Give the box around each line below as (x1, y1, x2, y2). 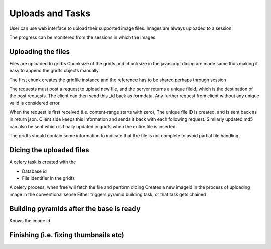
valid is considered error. (9, 100, 61, 106)
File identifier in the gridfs (22, 175, 75, 181)
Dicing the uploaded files (9, 146, 89, 154)
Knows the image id (9, 217, 50, 223)
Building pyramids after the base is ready (9, 204, 141, 213)
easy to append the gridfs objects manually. (9, 68, 100, 74)
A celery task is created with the (9, 159, 76, 165)
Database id (22, 168, 47, 174)
